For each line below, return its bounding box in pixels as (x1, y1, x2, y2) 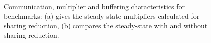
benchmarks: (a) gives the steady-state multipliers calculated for (4, 11, 200, 21)
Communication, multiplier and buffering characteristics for (4, 1, 185, 11)
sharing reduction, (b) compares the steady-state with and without (4, 20, 208, 30)
